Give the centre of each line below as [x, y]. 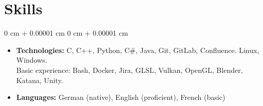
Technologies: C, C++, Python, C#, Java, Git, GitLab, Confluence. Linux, [138, 50]
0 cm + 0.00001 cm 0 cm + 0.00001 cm [66, 33]
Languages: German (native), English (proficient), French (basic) [121, 97]
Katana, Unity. [40, 80]
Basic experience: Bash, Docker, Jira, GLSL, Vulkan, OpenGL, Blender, [129, 70]
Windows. [32, 60]
